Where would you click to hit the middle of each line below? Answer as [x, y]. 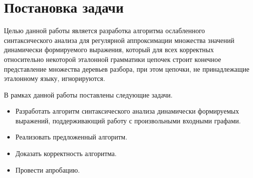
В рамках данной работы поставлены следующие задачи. [88, 94]
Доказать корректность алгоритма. [66, 153]
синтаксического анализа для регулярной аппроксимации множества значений [119, 40]
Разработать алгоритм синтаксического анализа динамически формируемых [127, 111]
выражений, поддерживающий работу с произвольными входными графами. [128, 120]
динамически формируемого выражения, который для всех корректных [109, 49]
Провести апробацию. [48, 169]
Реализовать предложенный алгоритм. [71, 137]
